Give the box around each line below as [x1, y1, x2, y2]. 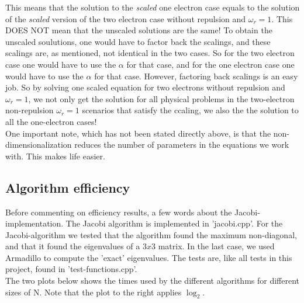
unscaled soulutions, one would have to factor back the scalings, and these [5, 35, 271, 47]
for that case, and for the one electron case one [126, 58, 295, 70]
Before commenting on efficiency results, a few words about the [5, 206, 232, 218]
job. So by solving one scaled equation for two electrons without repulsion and [5, 81, 285, 93]
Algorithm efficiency [5, 178, 130, 196]
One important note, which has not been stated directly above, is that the [5, 127, 271, 139]
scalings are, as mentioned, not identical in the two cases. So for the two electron [5, 47, 295, 59]
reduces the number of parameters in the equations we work [74, 138, 289, 151]
